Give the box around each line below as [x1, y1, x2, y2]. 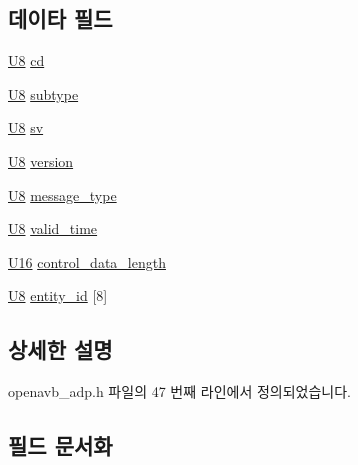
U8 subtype [8, 83, 79, 104]
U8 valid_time [8, 218, 98, 239]
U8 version [8, 150, 74, 171]
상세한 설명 [8, 334, 113, 365]
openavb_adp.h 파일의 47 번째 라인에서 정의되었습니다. [8, 381, 351, 402]
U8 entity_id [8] [8, 285, 108, 306]
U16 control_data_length [8, 251, 166, 272]
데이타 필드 [8, 3, 113, 34]
